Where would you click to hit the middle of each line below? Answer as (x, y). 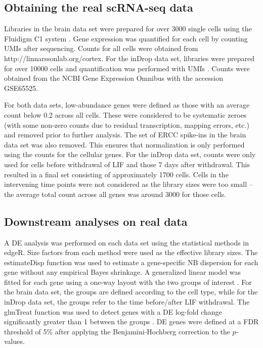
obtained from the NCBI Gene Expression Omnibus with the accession (114, 78)
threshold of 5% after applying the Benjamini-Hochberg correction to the (117, 331)
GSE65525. (21, 88)
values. (14, 341)
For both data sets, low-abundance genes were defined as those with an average (127, 105)
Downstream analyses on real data (96, 221)
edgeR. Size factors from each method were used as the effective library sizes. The (131, 252)
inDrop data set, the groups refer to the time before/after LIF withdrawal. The (127, 302)
